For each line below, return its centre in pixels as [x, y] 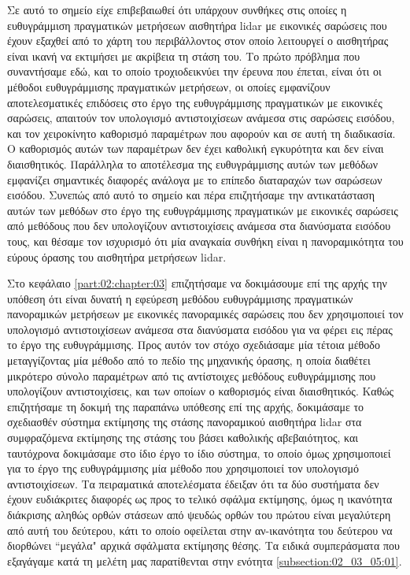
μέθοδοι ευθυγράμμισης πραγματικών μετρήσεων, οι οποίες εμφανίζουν [169, 86]
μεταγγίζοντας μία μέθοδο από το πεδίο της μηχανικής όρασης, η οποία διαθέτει [189, 360]
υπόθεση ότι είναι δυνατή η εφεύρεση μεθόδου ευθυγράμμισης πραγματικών [180, 298]
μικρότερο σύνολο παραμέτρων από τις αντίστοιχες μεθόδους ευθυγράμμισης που [192, 375]
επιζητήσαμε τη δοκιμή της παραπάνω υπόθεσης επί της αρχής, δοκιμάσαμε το [186, 406]
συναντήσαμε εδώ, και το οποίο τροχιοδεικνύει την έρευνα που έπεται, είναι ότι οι [194, 71]
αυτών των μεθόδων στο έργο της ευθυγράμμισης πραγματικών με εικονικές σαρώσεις [203, 210]
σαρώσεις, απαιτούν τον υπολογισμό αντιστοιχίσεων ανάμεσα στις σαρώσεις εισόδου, [201, 118]
